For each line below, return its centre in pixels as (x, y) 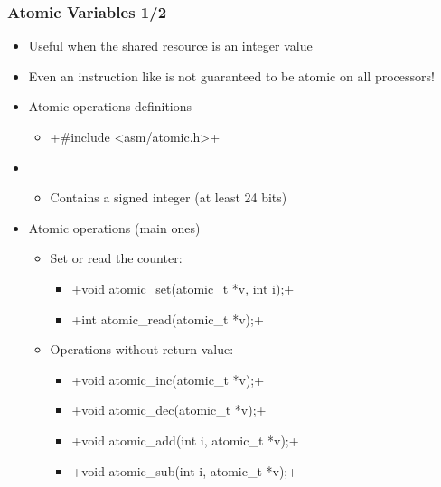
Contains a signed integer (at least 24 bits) (169, 197)
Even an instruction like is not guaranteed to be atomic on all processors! (231, 75)
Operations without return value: (142, 349)
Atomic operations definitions (110, 106)
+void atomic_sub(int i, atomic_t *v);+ (185, 470)
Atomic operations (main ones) (114, 227)
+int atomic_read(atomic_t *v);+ (168, 318)
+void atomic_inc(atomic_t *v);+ (168, 379)
